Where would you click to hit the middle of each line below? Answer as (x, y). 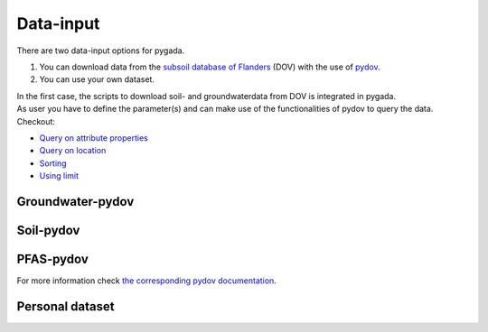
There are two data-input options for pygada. (101, 51)
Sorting (53, 163)
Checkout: (36, 121)
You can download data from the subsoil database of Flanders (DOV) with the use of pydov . (210, 67)
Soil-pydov (48, 230)
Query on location (73, 151)
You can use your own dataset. (97, 79)
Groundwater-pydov (75, 202)
